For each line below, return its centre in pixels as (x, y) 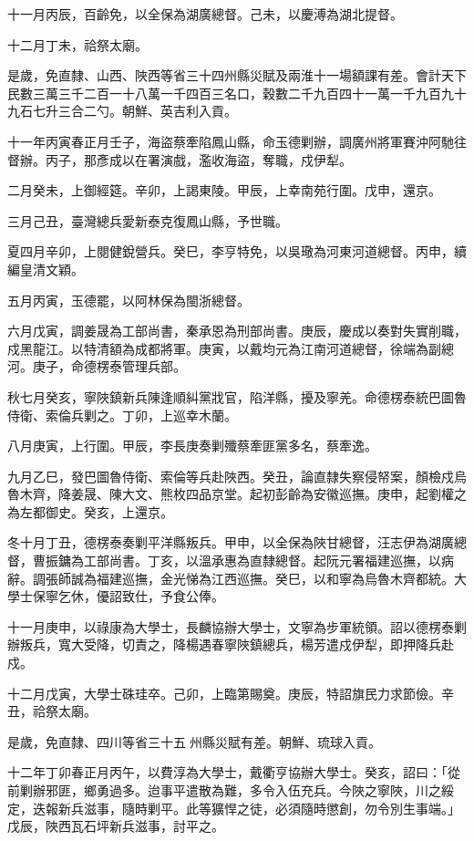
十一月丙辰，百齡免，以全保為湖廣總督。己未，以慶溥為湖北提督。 (205, 14)
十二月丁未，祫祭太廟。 (77, 44)
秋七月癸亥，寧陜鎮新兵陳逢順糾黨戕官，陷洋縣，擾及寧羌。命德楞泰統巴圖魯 (237, 396)
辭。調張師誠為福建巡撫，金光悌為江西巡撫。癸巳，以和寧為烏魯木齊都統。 (231, 578)
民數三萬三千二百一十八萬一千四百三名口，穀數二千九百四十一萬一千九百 (224, 93)
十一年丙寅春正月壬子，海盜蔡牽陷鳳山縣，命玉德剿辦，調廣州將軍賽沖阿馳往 (237, 141)
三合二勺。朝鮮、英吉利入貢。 (147, 111)
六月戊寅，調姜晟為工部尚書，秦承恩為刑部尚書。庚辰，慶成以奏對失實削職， (237, 331)
